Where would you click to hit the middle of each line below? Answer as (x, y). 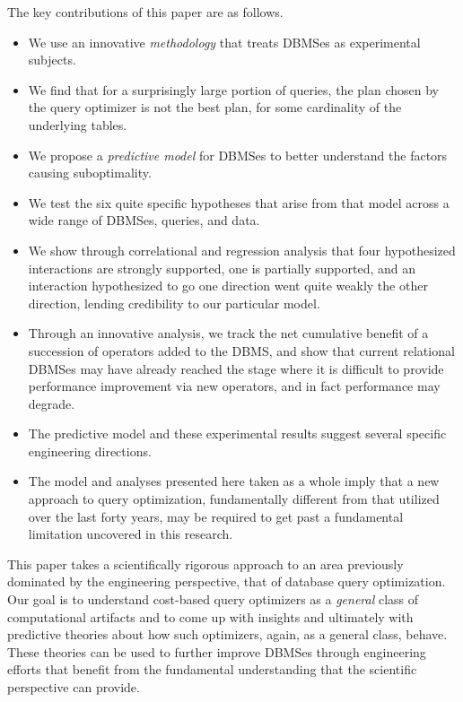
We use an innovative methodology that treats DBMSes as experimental (224, 42)
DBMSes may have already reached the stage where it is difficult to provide (236, 368)
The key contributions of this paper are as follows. (145, 12)
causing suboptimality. (90, 173)
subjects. (52, 60)
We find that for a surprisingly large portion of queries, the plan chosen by (233, 89)
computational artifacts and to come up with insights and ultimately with (210, 616)
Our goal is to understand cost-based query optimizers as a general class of (213, 599)
